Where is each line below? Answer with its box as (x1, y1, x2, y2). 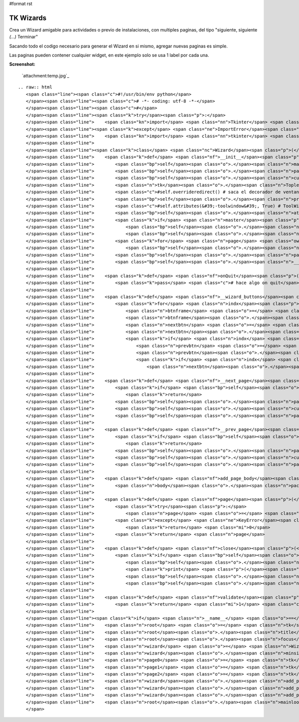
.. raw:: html (18, 84, 52, 90)
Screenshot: (9, 61, 36, 67)
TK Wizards (9, 13, 47, 22)
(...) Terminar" (9, 34, 38, 40)
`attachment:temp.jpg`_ (21, 72, 69, 78)
